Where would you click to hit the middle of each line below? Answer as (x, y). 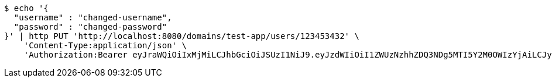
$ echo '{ (26, 8)
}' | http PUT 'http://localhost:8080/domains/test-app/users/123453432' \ (182, 36)
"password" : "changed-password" (90, 27)
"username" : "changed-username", (93, 17)
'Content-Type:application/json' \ (105, 45)
